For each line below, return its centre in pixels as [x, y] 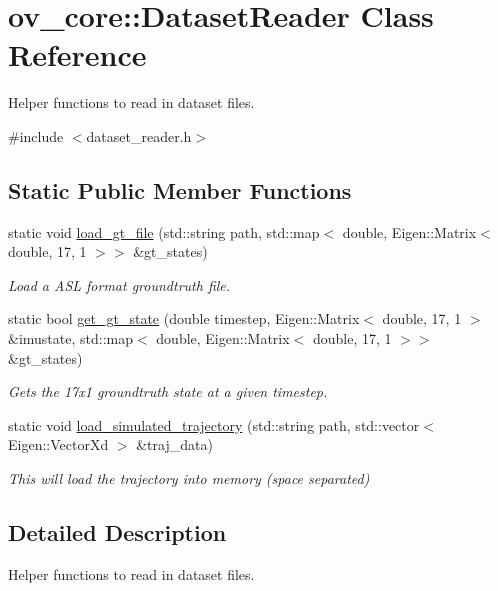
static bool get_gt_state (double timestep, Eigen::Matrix [184, 318]
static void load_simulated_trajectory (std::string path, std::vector [214, 424]
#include [36, 135]
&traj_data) [174, 444]
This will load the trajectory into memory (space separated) [189, 478]
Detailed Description [117, 532]
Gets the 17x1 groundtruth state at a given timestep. [168, 391]
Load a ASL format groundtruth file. [119, 284]
